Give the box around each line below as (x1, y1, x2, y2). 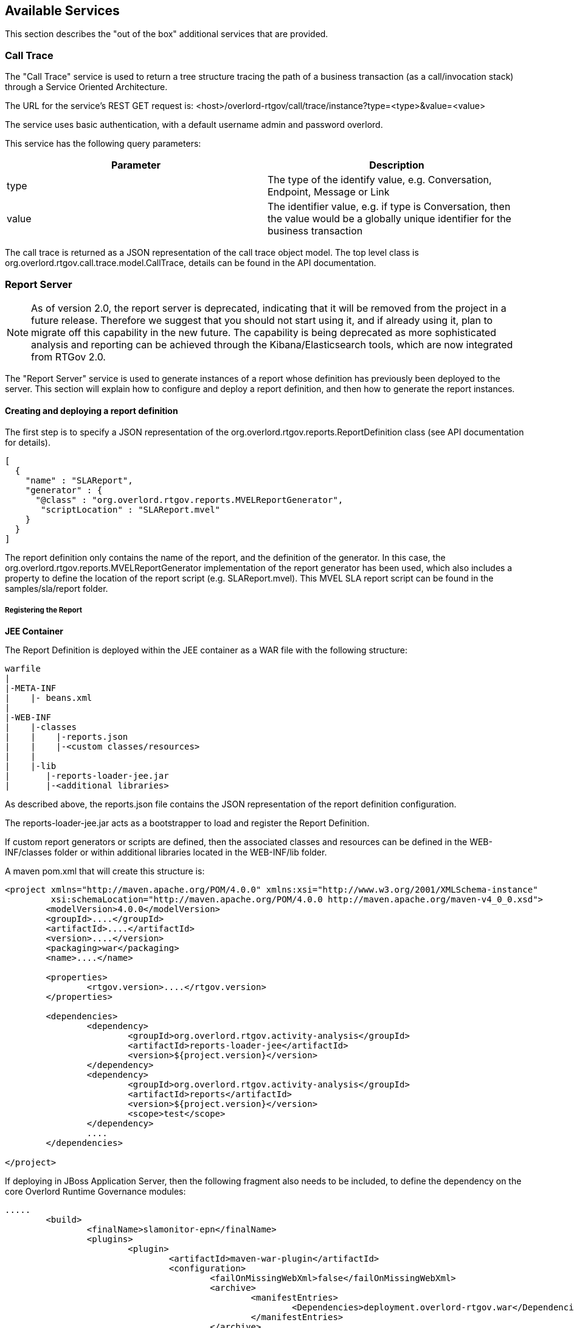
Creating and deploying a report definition (5, 405, 178, 416)
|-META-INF (5, 683, 57, 693)
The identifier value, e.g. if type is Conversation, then (268, 200, 511, 213)
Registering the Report (5, 605, 82, 614)
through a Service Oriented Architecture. (5, 82, 168, 93)
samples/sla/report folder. (5, 583, 108, 594)
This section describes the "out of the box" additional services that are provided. (5, 29, 328, 40)
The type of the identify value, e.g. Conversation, (268, 174, 492, 186)
